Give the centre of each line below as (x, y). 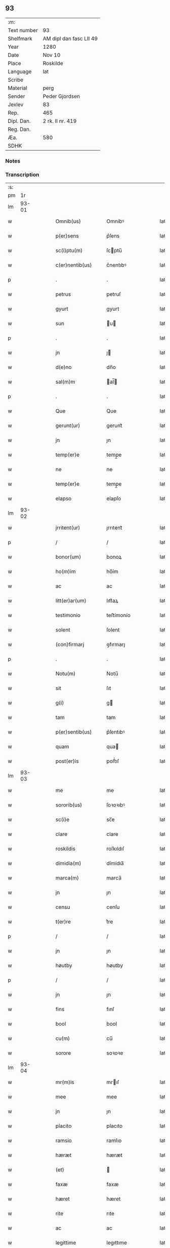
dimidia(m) (68, 863)
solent (63, 630)
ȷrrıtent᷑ (114, 528)
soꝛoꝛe (115, 1053)
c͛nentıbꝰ (116, 265)
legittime (66, 1243)
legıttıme (117, 1243)
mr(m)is (65, 1082)
